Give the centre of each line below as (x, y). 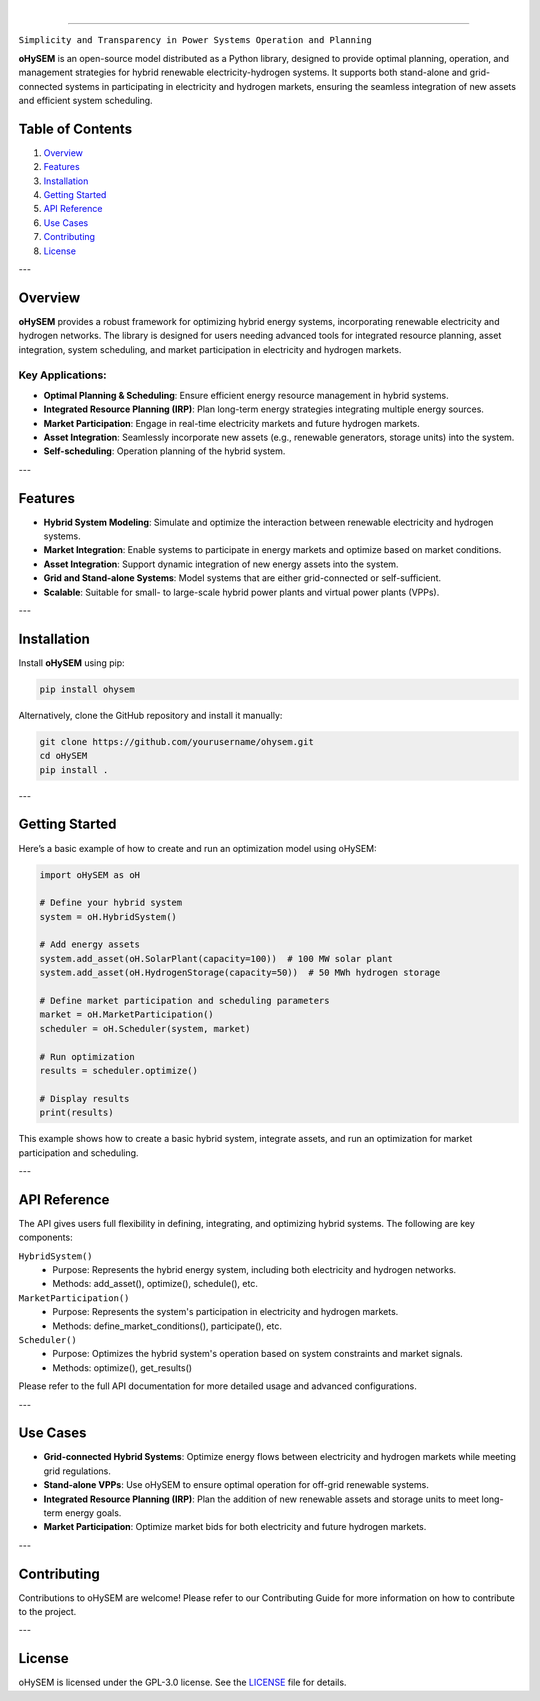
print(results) (76, 1113)
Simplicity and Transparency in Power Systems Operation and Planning (195, 40)
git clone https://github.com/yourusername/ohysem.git (176, 741)
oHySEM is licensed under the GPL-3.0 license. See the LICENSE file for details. (182, 1682)
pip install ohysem (87, 689)
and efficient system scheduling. (86, 100)
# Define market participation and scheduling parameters (184, 1001)
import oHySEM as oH (89, 874)
